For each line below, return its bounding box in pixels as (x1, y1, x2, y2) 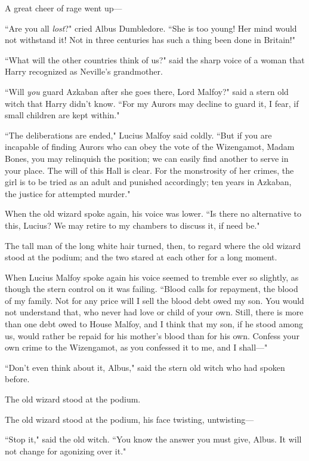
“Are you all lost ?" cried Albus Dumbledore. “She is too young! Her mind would (5, 21, 297, 34)
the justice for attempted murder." (5, 187, 131, 199)
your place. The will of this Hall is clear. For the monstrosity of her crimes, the (5, 164, 294, 176)
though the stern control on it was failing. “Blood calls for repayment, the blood (5, 282, 298, 295)
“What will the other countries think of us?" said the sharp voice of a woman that (5, 53, 305, 66)
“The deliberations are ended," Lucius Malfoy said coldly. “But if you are (5, 128, 272, 141)
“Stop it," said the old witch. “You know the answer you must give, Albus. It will (5, 433, 302, 445)
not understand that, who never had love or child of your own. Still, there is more (5, 306, 304, 318)
